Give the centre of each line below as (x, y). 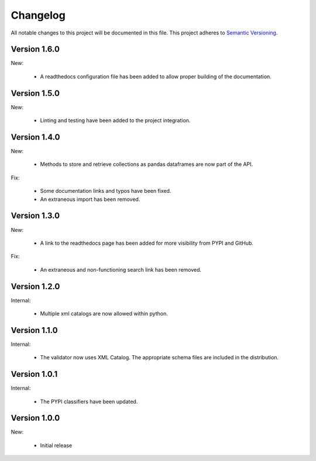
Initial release (56, 445)
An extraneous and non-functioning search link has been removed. (121, 269)
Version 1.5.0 (35, 93)
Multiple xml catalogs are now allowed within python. (104, 313)
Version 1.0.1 (34, 374)
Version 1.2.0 (35, 286)
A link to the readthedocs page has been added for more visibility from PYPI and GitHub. (147, 243)
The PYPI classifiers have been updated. (89, 401)
